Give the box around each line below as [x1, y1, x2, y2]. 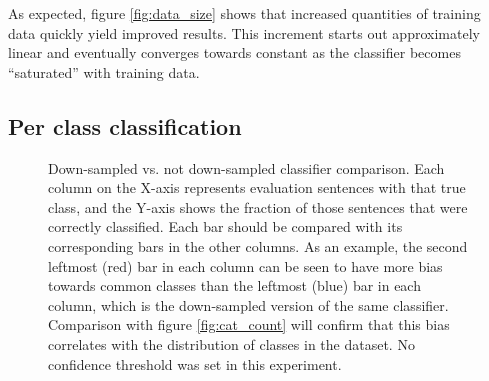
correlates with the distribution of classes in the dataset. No [48, 333, 415, 354]
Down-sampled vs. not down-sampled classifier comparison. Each [48, 157, 445, 178]
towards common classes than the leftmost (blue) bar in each [48, 275, 421, 296]
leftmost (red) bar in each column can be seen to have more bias [48, 255, 443, 276]
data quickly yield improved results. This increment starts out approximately [8, 22, 480, 43]
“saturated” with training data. [8, 61, 200, 82]
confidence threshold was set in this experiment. [48, 353, 342, 374]
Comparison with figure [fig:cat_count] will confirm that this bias [48, 314, 450, 335]
